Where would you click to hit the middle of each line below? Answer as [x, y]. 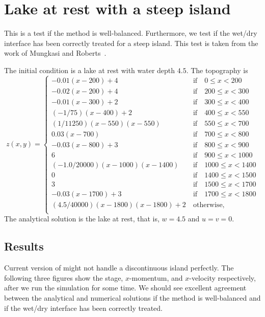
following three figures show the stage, [64, 277]
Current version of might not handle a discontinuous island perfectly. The [119, 268]
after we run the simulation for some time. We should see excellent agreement [125, 288]
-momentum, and [156, 277]
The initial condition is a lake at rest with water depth [90, 70]
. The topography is [217, 70]
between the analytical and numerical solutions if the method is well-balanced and [132, 298]
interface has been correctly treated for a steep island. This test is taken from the [131, 43]
